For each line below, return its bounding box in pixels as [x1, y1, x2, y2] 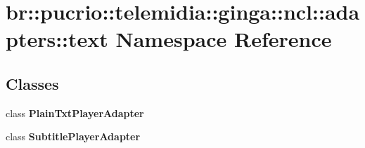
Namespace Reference [115, 25, 332, 53]
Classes [6, 72, 59, 94]
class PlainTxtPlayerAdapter [6, 105, 144, 120]
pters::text [6, 25, 108, 53]
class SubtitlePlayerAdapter [6, 129, 141, 144]
